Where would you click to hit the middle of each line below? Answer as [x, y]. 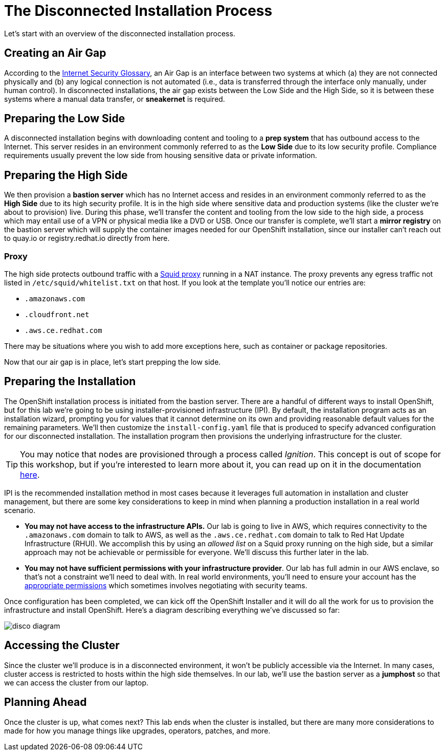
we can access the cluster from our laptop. [76, 682]
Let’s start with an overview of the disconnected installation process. [120, 33]
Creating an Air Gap [55, 53]
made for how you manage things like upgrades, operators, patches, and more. [137, 730]
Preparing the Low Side [65, 119]
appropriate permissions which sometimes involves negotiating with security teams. [166, 585]
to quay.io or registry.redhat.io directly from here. [87, 238]
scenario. [20, 510]
